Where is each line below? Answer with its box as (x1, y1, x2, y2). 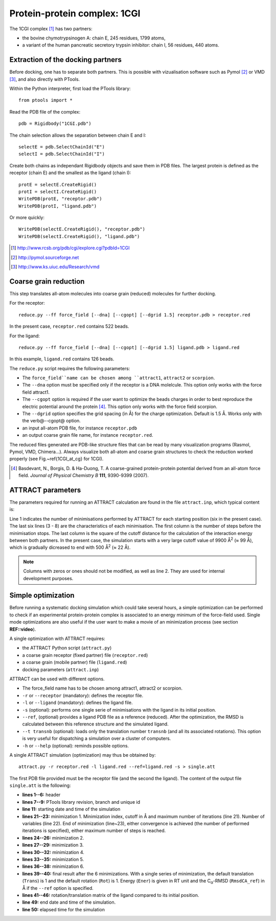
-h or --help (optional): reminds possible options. (22, 742, 129, 748)
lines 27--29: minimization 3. (22, 842, 84, 848)
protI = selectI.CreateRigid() (18, 188, 97, 195)
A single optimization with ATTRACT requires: (9, 635, 106, 642)
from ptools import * (18, 97, 73, 103)
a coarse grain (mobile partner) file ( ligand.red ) (22, 659, 127, 666)
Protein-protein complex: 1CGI (9, 8, 141, 19)
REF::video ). (9, 626, 36, 632)
